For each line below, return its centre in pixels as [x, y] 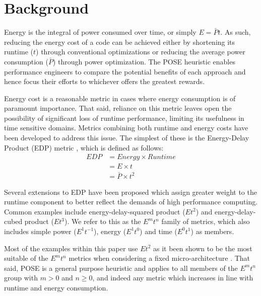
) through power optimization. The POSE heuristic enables [144, 61]
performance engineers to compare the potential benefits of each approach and [125, 71]
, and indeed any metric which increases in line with [173, 278]
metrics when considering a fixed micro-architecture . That [159, 258]
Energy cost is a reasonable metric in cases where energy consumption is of [120, 98]
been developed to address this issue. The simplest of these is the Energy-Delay [127, 138]
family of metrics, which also [206, 221]
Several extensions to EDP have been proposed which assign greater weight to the [130, 192]
